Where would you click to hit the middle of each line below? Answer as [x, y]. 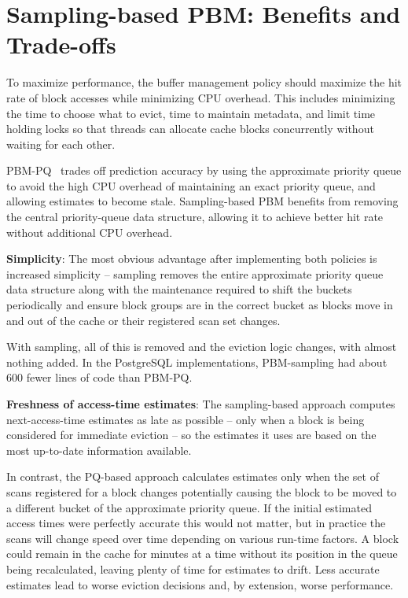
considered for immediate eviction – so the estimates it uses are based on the [191, 435]
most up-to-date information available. [99, 450]
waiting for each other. [61, 144]
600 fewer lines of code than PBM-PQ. [99, 377]
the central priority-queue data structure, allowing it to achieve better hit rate [195, 217]
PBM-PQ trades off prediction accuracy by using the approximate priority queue [204, 170]
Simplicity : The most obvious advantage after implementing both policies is [192, 258]
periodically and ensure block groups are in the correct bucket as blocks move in [200, 305]
